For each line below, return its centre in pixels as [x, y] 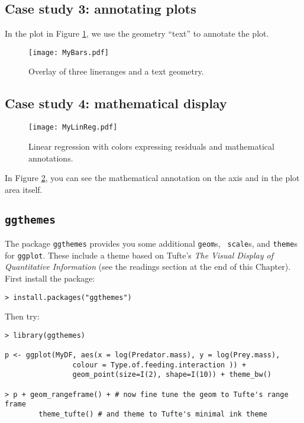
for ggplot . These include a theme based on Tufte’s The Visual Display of [139, 255]
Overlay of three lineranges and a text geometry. [116, 71]
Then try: [22, 316]
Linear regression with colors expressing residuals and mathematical [151, 146]
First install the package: [50, 278]
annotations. [51, 158]
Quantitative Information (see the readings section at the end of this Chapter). [148, 267]
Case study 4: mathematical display [116, 103]
